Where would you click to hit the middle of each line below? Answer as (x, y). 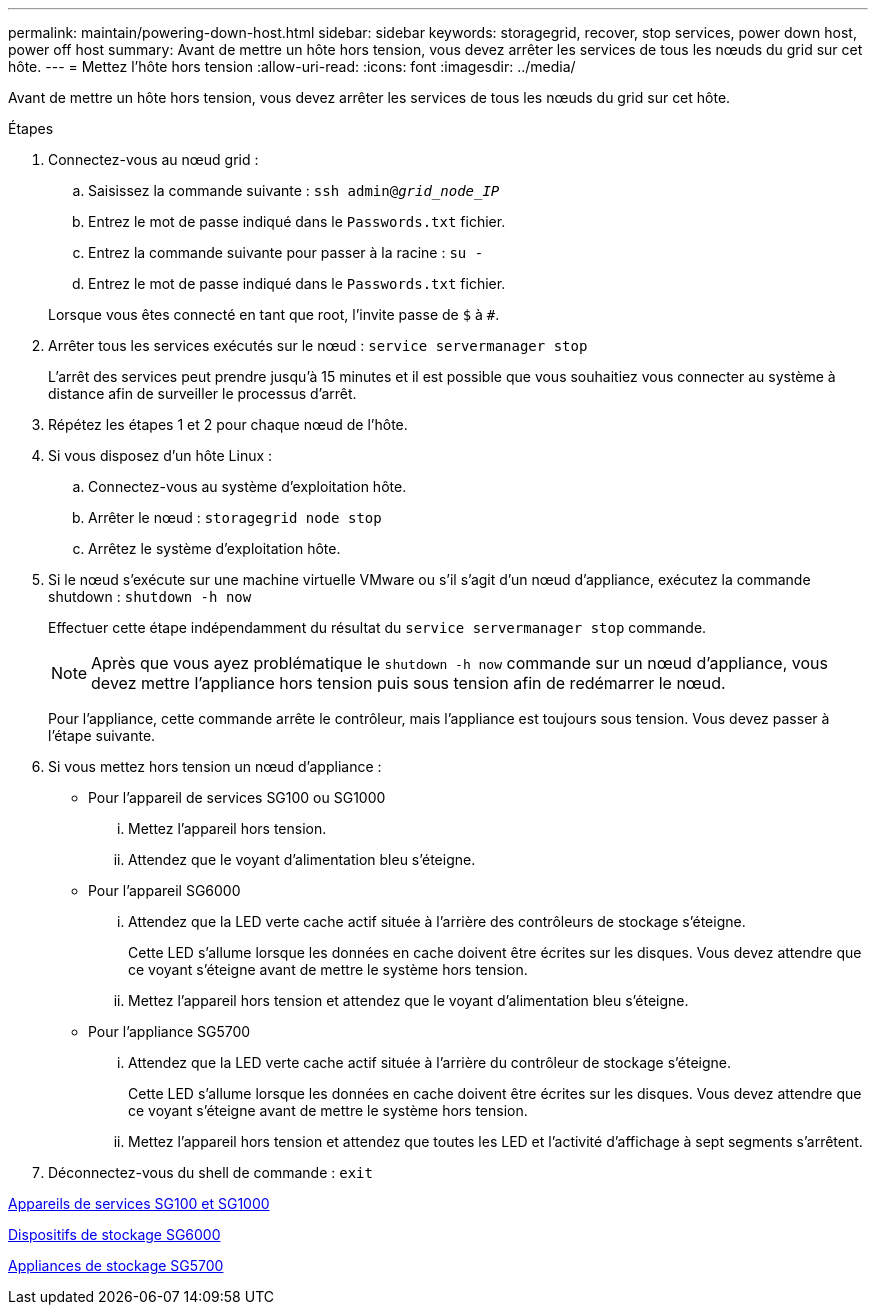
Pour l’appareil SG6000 (164, 890)
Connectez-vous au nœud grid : (153, 159)
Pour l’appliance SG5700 (169, 1031)
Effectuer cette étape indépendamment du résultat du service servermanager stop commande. (377, 627)
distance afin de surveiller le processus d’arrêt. (202, 393)
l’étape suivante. (102, 735)
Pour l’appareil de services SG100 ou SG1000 (237, 797)
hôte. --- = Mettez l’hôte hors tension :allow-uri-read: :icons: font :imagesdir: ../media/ (292, 66)
